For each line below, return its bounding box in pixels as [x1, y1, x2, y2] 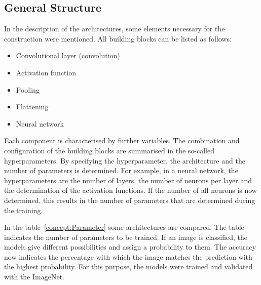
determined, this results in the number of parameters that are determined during [4, 194, 255, 205]
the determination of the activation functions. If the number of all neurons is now [4, 185, 257, 195]
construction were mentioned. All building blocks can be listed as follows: [4, 33, 232, 44]
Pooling [16, 84, 40, 95]
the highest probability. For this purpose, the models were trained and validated [4, 261, 253, 272]
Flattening [16, 101, 49, 112]
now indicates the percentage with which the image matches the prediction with [4, 251, 252, 262]
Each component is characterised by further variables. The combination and [4, 135, 240, 146]
